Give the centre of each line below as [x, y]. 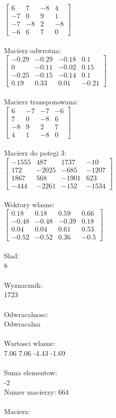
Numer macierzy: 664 [36, 392]
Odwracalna [22, 324]
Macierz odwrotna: [33, 50]
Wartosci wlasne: [30, 343]
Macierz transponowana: [41, 102]
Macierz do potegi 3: [35, 153]
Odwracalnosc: [26, 314]
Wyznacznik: [23, 285]
